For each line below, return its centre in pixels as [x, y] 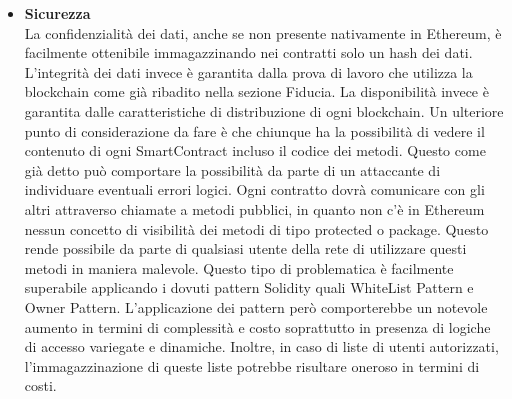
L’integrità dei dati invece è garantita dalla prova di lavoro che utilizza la [248, 71]
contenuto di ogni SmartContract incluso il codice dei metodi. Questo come [255, 150]
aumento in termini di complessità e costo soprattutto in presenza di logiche [257, 326]
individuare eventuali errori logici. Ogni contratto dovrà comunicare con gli [254, 189]
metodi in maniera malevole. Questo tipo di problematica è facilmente [239, 267]
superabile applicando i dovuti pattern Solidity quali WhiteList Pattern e [249, 287]
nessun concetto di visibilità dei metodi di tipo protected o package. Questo [256, 228]
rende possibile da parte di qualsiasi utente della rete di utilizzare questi [245, 248]
